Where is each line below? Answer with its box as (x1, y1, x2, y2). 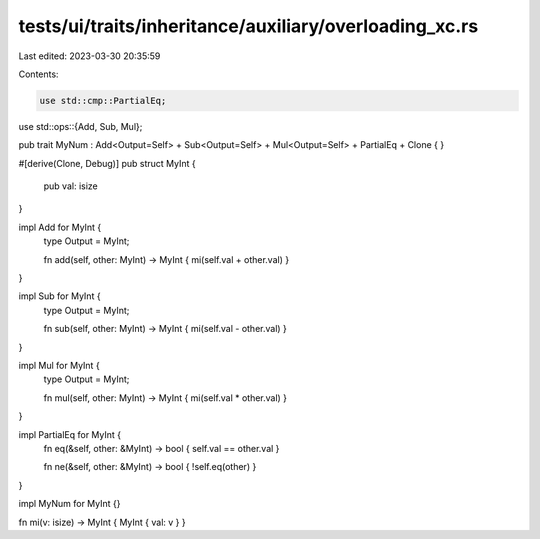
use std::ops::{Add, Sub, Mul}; (18, 120, 143, 132)
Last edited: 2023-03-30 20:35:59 (18, 50, 161, 62)
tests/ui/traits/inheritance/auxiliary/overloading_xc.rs (18, 15, 479, 37)
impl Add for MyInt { (18, 221, 102, 233)
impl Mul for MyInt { (18, 359, 100, 371)
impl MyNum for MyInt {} (18, 498, 121, 510)
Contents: (18, 68, 59, 80)
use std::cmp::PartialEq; (39, 95, 167, 106)
